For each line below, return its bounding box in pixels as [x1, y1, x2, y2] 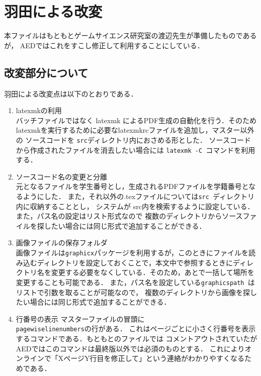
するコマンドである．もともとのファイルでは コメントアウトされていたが [16, 333, 257, 343]
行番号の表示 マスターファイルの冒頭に [16, 313, 145, 324]
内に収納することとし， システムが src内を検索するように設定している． [16, 201, 254, 211]
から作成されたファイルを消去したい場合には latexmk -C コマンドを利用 [16, 144, 255, 155]
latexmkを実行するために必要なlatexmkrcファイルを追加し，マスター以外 [16, 125, 254, 135]
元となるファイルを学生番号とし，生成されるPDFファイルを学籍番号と [16, 181, 249, 192]
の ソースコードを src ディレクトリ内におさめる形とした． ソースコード [16, 134, 251, 145]
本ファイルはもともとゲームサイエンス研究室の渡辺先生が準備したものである [4, 30, 257, 41]
